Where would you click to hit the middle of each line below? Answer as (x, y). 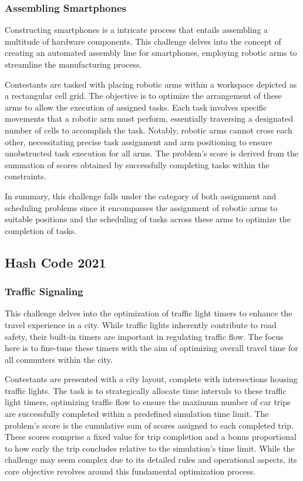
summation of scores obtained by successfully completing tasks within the (137, 164)
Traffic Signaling (44, 291)
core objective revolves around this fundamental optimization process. (130, 471)
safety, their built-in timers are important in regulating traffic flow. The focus (144, 336)
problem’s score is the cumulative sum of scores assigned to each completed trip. (149, 425)
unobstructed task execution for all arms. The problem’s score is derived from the (152, 153)
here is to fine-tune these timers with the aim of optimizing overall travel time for (151, 348)
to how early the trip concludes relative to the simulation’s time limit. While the (150, 448)
